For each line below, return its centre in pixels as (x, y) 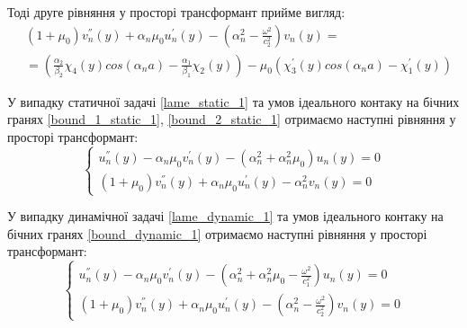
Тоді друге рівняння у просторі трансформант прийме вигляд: (176, 12)
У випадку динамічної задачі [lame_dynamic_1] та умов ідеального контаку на (225, 216)
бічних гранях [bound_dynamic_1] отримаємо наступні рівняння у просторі (217, 233)
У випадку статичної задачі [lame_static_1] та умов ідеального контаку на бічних (233, 101)
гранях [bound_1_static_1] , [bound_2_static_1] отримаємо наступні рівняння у (232, 119)
